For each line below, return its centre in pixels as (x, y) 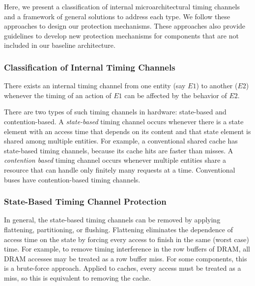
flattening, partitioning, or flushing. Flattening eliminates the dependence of (119, 229)
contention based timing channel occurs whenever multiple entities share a (115, 160)
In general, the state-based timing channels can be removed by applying (112, 220)
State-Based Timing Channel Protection (85, 201)
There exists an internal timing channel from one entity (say (95, 86)
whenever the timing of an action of (58, 95)
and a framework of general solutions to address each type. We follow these (117, 16)
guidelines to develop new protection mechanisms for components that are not (121, 35)
